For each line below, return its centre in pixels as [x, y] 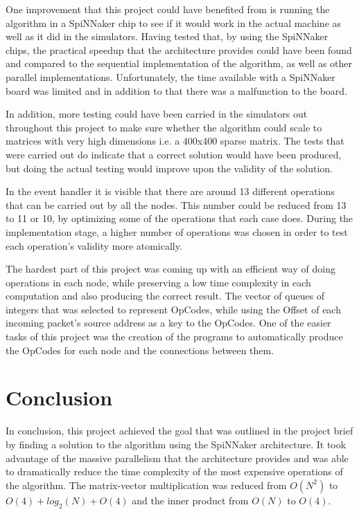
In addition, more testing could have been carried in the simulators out [157, 114]
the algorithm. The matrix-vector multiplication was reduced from [146, 485]
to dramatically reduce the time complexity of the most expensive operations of [174, 471]
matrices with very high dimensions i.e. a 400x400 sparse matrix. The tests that [175, 141]
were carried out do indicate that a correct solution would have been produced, [174, 154]
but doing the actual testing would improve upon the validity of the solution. [169, 168]
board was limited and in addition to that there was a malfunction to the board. [177, 90]
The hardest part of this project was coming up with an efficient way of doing [170, 269]
